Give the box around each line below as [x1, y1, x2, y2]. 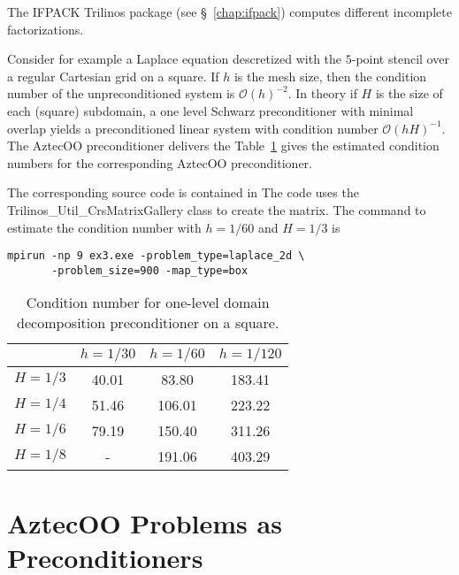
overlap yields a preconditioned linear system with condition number [7, 119, 379, 137]
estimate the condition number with [7, 218, 202, 236]
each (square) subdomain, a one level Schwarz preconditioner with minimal [7, 101, 414, 119]
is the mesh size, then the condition [233, 66, 427, 85]
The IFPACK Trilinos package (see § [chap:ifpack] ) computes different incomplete [7, 3, 452, 20]
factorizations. [7, 19, 84, 38]
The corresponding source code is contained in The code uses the [7, 183, 359, 202]
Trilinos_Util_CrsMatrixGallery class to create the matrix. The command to [7, 200, 426, 218]
